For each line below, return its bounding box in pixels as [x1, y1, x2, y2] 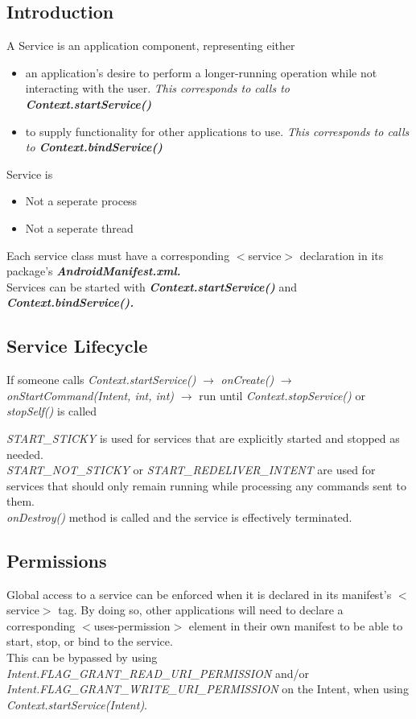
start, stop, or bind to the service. [6, 633, 173, 650]
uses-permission [93, 617, 171, 634]
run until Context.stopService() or [199, 386, 365, 403]
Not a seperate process [25, 192, 138, 209]
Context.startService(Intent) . [6, 696, 148, 713]
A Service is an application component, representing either [6, 37, 295, 54]
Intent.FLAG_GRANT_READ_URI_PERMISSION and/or [6, 664, 309, 681]
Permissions [6, 548, 107, 572]
